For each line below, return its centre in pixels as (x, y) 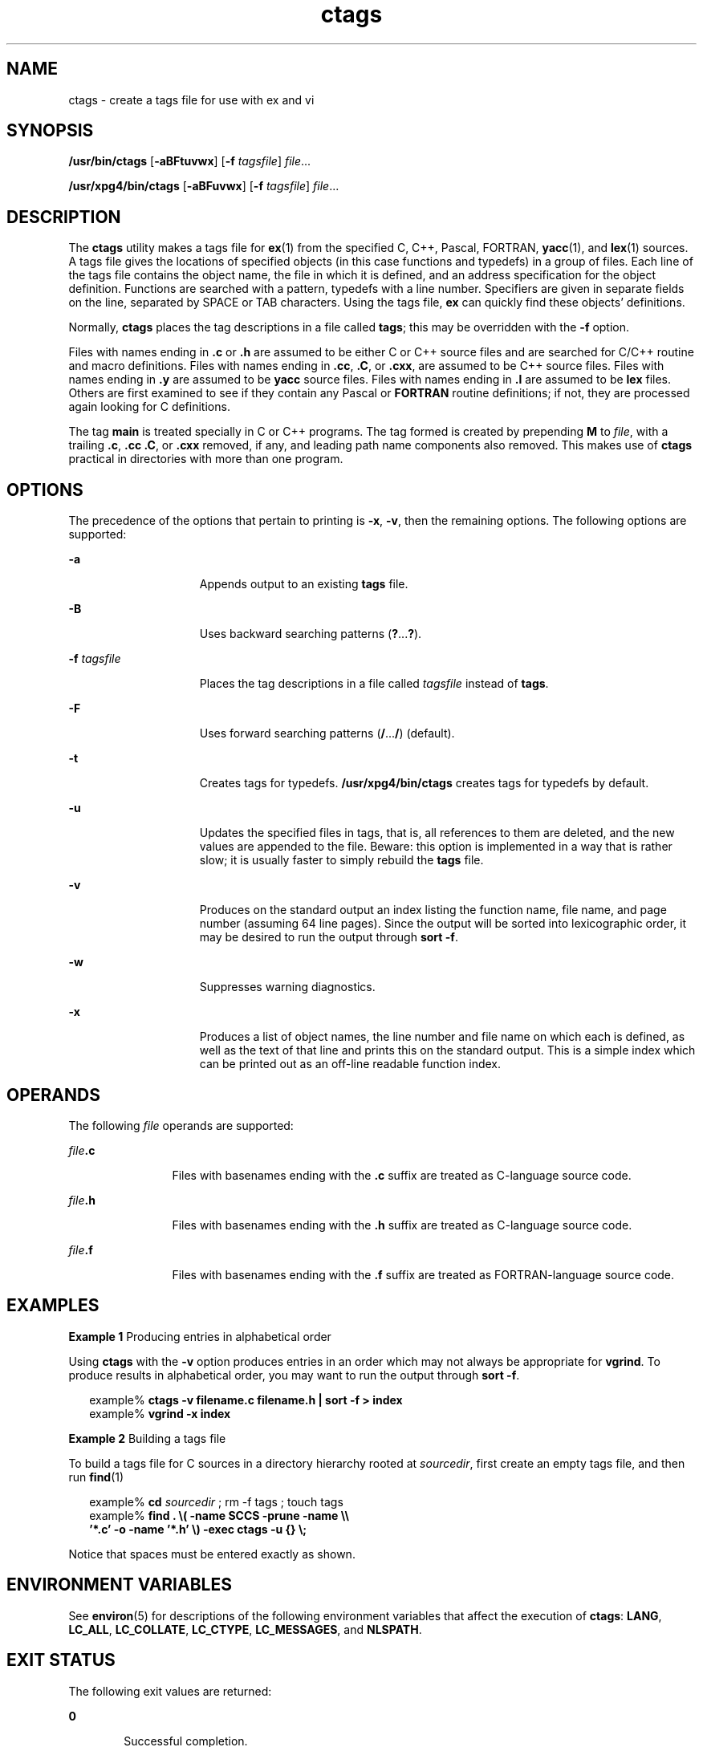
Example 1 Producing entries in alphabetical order (200, 1336)
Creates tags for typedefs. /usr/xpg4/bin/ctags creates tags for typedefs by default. (424, 783)
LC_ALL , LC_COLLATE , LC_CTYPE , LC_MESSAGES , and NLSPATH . (245, 1629)
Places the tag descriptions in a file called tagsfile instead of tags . (374, 684)
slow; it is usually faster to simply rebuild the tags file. (341, 860)
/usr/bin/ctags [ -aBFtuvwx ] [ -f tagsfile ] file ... (190, 161)
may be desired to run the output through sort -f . (329, 937)
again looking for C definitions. (149, 407)
